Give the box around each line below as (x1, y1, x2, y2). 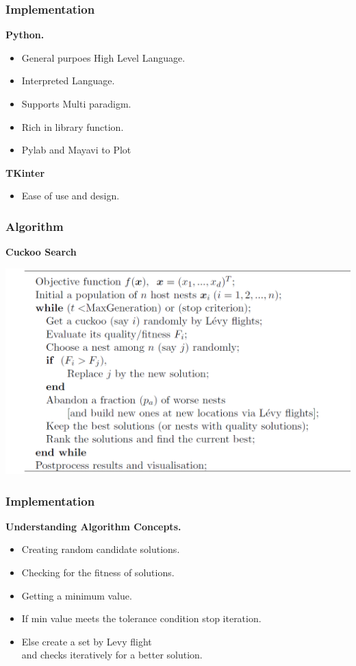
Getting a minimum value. (21, 588, 132, 602)
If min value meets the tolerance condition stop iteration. (21, 611, 262, 626)
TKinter (5, 165, 45, 180)
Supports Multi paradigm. (21, 97, 131, 110)
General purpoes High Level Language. (21, 50, 186, 64)
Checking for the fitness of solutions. (21, 565, 175, 580)
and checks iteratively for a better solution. (21, 647, 203, 662)
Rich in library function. (21, 119, 124, 134)
